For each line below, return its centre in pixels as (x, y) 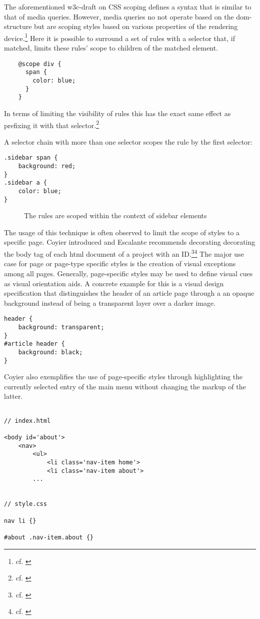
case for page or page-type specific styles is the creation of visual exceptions (120, 263)
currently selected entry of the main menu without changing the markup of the (125, 386)
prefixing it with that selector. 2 (51, 124)
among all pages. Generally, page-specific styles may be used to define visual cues (128, 273)
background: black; (50, 352)
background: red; (47, 166)
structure (18, 26)
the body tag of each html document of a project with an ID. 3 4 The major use (124, 253)
